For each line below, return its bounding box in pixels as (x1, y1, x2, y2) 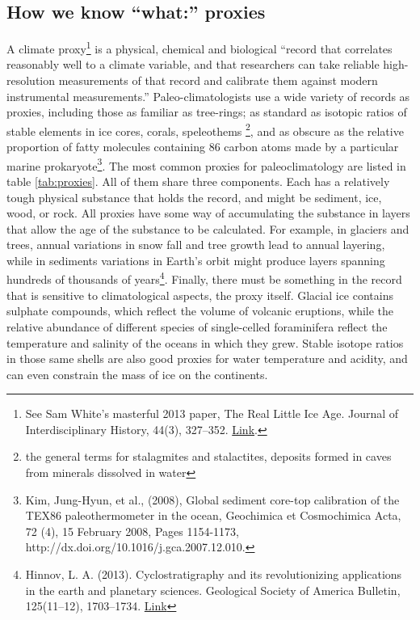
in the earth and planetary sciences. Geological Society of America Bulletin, (25, 581, 401, 598)
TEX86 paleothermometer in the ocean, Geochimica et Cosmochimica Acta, (25, 507, 401, 524)
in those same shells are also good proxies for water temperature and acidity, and (6, 350, 408, 367)
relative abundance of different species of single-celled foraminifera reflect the (6, 318, 388, 335)
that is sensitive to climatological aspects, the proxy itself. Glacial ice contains (6, 286, 393, 303)
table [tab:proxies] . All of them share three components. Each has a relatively (6, 172, 390, 189)
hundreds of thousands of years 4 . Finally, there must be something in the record (6, 268, 402, 288)
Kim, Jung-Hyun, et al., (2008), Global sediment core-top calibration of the (25, 491, 400, 508)
